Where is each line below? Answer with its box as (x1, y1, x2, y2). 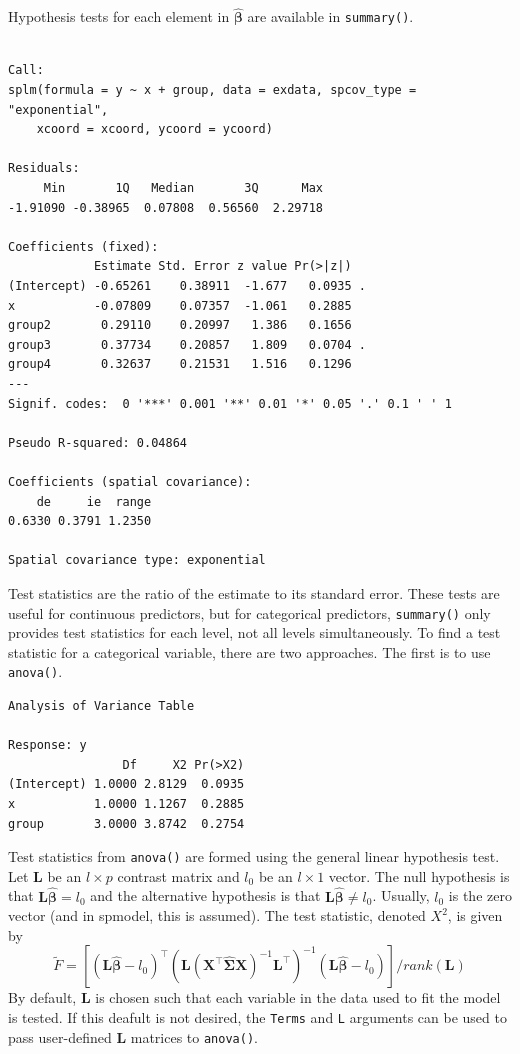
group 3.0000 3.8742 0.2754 (8, 816, 245, 831)
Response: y (8, 738, 87, 753)
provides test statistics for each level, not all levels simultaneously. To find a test (8, 622, 501, 643)
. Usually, (372, 885, 430, 906)
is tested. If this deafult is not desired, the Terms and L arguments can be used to (8, 1007, 507, 1027)
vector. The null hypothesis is (328, 865, 510, 886)
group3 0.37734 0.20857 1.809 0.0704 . (8, 337, 366, 352)
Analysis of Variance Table (8, 699, 195, 713)
